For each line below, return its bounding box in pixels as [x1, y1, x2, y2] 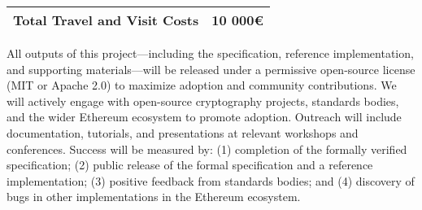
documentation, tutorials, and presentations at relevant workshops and [7, 124, 359, 141]
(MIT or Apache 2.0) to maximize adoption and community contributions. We [7, 77, 397, 94]
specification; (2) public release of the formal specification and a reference [7, 156, 373, 173]
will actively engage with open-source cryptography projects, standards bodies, [7, 92, 399, 109]
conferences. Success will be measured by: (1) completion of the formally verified [7, 140, 407, 157]
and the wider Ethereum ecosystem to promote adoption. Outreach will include [7, 108, 402, 125]
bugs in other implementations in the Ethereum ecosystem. [7, 188, 301, 205]
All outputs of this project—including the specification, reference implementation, [7, 45, 414, 61]
